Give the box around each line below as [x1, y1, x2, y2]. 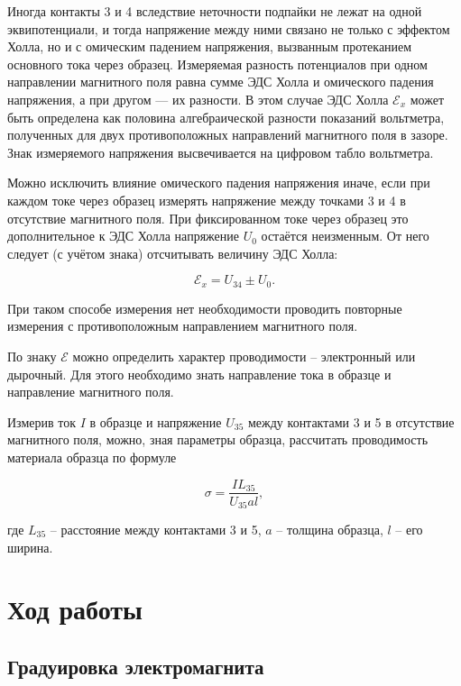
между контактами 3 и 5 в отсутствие [248, 412, 455, 431]
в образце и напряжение [89, 412, 222, 431]
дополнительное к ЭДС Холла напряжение [7, 226, 239, 245]
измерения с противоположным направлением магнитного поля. [7, 316, 358, 335]
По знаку [7, 346, 57, 365]
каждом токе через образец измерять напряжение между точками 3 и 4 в [7, 190, 406, 209]
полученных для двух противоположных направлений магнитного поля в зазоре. [7, 125, 448, 144]
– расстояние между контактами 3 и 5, [50, 520, 262, 539]
